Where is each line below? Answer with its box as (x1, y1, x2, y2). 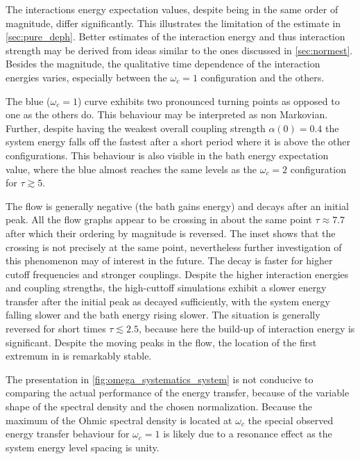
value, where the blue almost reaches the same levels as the (6, 161, 257, 176)
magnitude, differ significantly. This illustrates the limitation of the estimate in (6, 15, 341, 30)
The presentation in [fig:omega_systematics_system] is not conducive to (6, 371, 314, 386)
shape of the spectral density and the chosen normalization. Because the (6, 399, 313, 414)
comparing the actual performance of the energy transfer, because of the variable (6, 385, 350, 400)
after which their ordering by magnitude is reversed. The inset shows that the (6, 225, 336, 240)
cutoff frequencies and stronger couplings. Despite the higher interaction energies (6, 266, 349, 281)
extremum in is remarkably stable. (6, 348, 152, 363)
